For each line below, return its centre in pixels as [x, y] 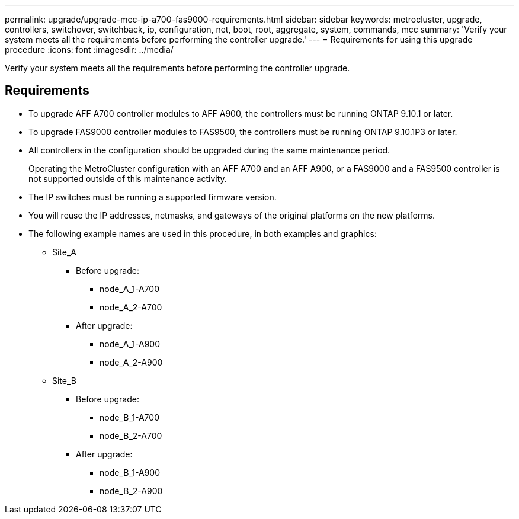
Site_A [65, 252]
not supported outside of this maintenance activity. [128, 178]
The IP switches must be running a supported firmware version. [153, 197]
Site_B [64, 380]
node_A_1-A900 [130, 344]
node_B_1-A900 [130, 472]
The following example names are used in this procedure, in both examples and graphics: [203, 233]
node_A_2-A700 [131, 307]
